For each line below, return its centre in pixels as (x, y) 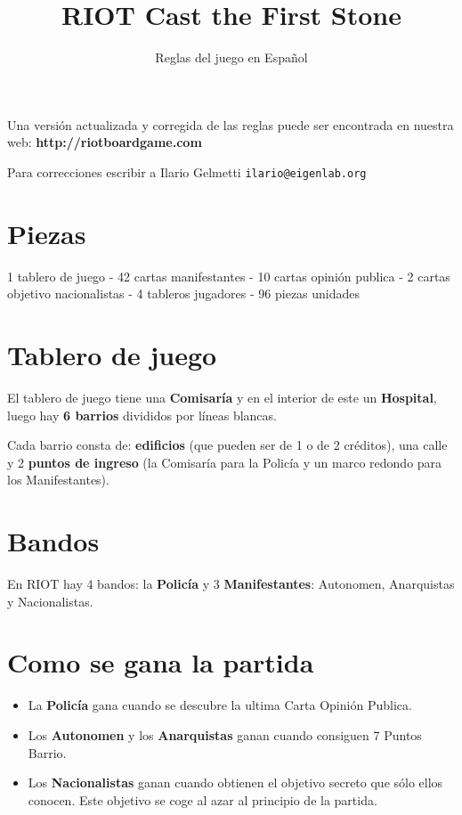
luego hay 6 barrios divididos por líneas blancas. (142, 415)
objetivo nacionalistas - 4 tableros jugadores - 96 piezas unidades (184, 293)
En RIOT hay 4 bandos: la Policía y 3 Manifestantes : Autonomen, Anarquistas (231, 584)
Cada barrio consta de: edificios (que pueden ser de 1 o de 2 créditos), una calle (227, 445)
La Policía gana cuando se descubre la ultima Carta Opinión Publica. (220, 705)
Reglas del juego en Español (231, 57)
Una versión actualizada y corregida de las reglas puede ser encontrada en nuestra (231, 124)
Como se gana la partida (161, 662)
